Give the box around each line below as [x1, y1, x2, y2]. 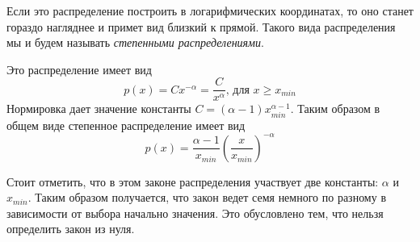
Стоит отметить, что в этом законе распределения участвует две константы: [6, 173, 379, 190]
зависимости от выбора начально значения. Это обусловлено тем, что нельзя [6, 204, 384, 221]
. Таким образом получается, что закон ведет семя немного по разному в [27, 189, 387, 206]
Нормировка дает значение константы [6, 100, 191, 117]
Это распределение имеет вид [6, 60, 152, 77]
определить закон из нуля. [6, 220, 135, 237]
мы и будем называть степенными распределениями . [6, 34, 264, 51]
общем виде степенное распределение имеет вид [6, 116, 246, 133]
